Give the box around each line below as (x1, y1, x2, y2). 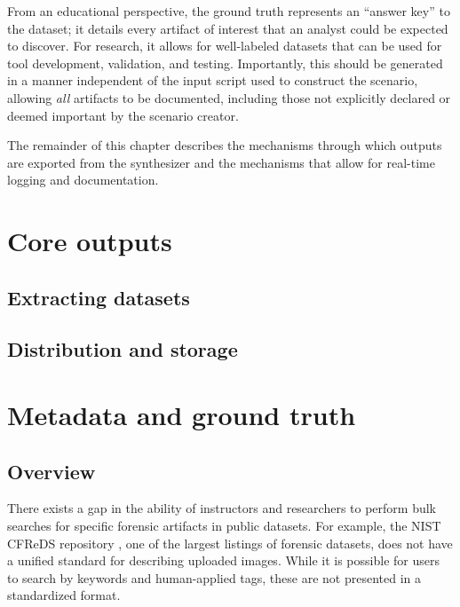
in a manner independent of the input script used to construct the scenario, (7, 71, 418, 90)
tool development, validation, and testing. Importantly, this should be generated (7, 53, 443, 72)
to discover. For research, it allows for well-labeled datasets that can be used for (7, 36, 442, 55)
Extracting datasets (7, 283, 190, 311)
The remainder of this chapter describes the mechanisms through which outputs (7, 136, 442, 154)
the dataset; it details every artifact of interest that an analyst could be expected (7, 19, 448, 37)
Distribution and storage (7, 335, 238, 363)
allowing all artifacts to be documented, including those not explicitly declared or (7, 88, 451, 106)
